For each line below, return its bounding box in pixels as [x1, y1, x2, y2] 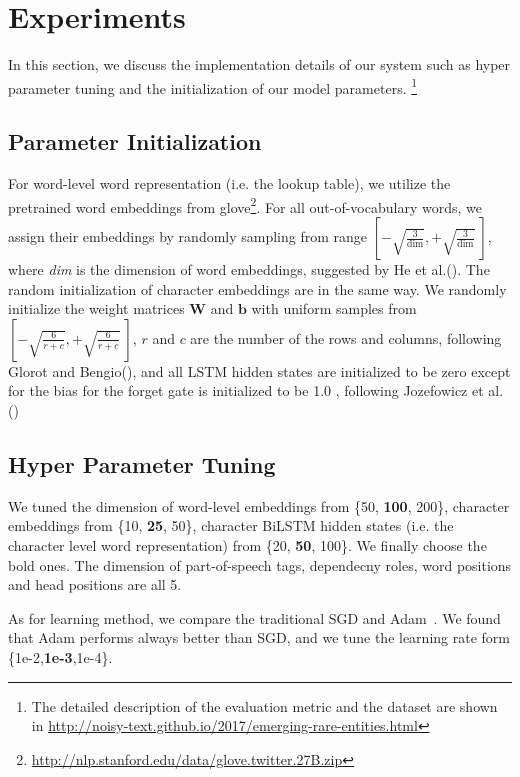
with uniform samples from [251, 298, 417, 319]
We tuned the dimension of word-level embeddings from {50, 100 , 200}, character [8, 495, 510, 516]
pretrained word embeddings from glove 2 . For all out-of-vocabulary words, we [8, 193, 482, 217]
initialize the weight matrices [8, 298, 185, 319]
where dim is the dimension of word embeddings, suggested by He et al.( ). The [8, 259, 490, 280]
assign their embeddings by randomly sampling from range [8, 226, 368, 247]
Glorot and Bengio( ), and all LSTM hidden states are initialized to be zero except [8, 360, 511, 381]
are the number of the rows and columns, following [190, 327, 502, 348]
